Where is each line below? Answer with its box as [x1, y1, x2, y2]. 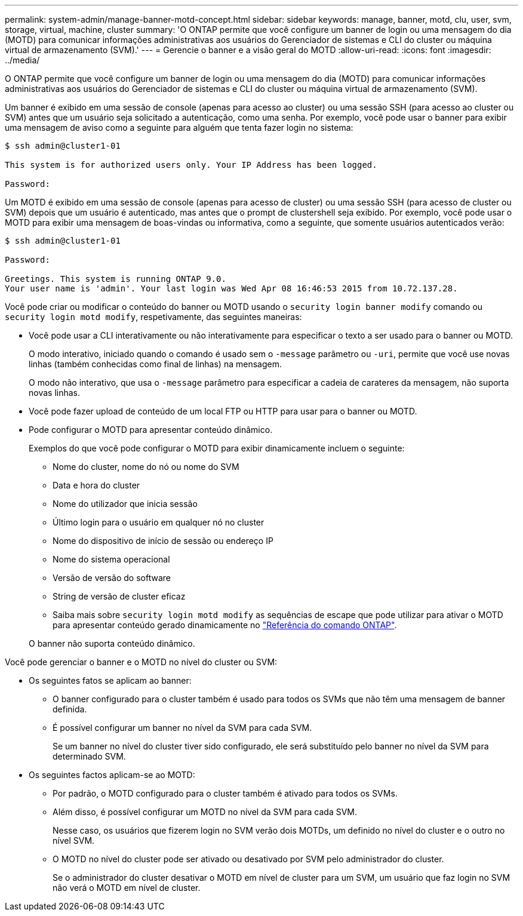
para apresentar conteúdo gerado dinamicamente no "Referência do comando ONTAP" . [53, 620, 397, 630]
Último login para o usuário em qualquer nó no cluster [53, 517, 264, 527]
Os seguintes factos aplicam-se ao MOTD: [29, 770, 195, 780]
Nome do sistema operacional [53, 554, 170, 564]
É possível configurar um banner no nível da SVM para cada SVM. [53, 723, 312, 733]
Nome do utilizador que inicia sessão [53, 499, 198, 509]
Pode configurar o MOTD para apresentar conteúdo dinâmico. [29, 425, 273, 435]
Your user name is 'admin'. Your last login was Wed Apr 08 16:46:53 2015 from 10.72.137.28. [5, 284, 458, 293]
